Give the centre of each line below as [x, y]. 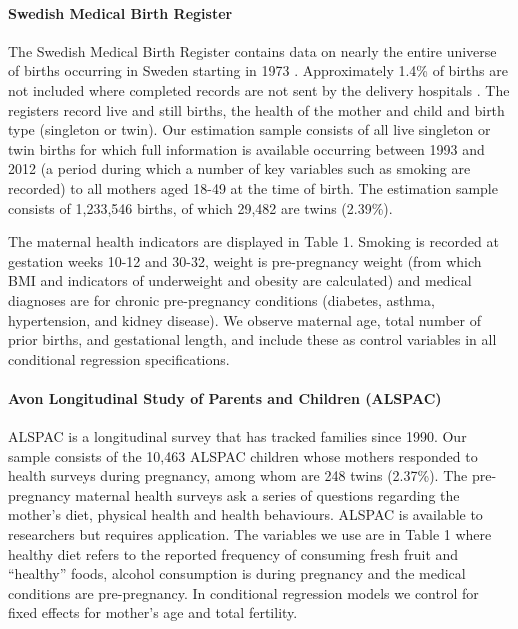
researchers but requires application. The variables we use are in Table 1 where [250, 534]
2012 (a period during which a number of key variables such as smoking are [239, 168]
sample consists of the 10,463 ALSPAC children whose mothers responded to [243, 455]
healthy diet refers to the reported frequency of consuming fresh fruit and [233, 553]
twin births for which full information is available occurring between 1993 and [246, 148]
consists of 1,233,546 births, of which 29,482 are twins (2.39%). [200, 207]
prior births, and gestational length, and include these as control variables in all [252, 339]
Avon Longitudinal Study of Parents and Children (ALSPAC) [225, 397]
